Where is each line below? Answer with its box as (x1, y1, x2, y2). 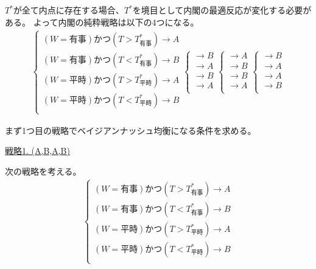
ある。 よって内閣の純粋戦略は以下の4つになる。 (5, 15, 199, 28)
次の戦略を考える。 (5, 165, 82, 178)
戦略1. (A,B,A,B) (5, 144, 70, 157)
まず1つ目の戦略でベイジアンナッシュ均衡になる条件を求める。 (5, 124, 256, 136)
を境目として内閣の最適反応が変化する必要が (132, 4, 312, 16)
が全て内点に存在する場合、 (13, 4, 124, 16)
